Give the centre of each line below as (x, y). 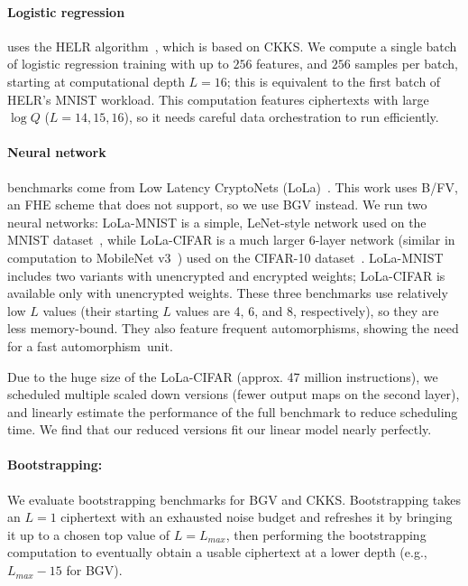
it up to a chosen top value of (89, 534)
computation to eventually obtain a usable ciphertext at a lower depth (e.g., (217, 552)
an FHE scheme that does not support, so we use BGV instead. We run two (217, 205)
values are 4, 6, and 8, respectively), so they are (307, 310)
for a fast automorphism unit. (90, 345)
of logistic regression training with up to (118, 64)
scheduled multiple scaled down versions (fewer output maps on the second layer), (234, 394)
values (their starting (101, 310)
